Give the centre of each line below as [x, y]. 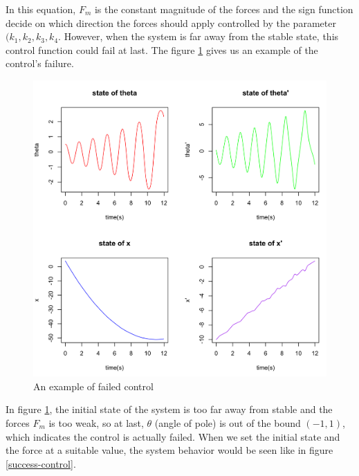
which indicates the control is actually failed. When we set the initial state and [173, 436]
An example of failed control [93, 386]
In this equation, [41, 9]
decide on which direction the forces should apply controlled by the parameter [171, 22]
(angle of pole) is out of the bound [228, 422]
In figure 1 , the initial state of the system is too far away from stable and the [169, 409]
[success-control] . [41, 463]
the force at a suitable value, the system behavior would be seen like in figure [169, 450]
